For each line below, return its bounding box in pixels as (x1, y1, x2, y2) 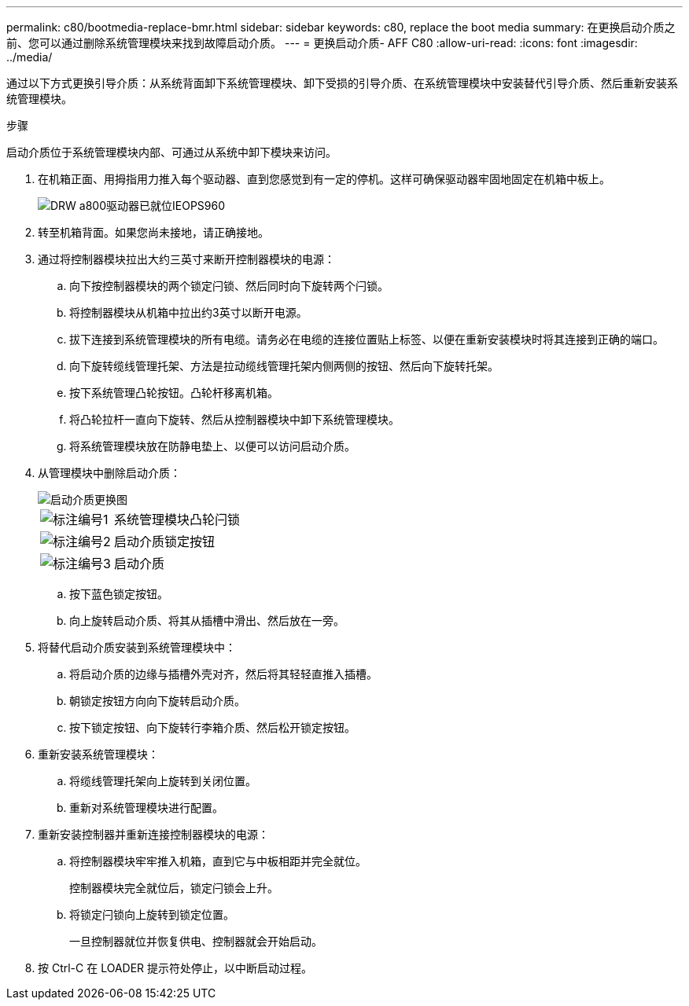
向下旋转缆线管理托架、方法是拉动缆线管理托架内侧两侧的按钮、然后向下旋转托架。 (69, 359, 499, 373)
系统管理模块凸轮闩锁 (113, 512, 240, 527)
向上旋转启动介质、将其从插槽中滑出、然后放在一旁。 (69, 614, 344, 627)
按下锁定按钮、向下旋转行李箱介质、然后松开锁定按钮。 (69, 721, 356, 734)
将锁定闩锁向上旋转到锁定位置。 (69, 908, 234, 921)
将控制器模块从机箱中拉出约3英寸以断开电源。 (69, 306, 308, 319)
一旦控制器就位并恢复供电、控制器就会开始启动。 (69, 934, 322, 948)
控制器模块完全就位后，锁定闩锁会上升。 (69, 881, 278, 894)
